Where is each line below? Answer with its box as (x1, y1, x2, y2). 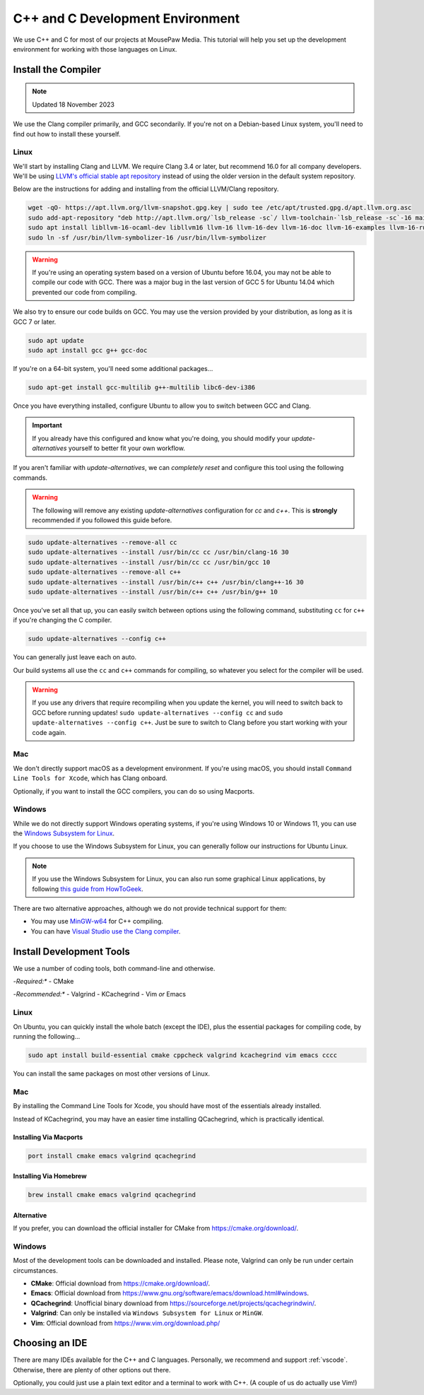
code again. (32, 728, 67, 736)
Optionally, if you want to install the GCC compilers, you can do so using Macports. (13, 787, 255, 795)
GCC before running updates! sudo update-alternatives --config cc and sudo (32, 708, 283, 717)
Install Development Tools (13, 946, 130, 958)
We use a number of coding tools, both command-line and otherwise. (13, 964, 216, 972)
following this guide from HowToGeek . (32, 884, 144, 893)
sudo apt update (28, 336, 85, 344)
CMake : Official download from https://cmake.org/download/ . (30, 1279, 211, 1288)
